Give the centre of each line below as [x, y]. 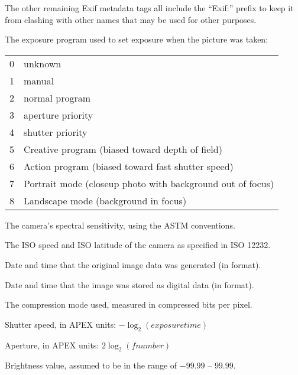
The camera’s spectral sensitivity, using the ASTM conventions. [120, 225]
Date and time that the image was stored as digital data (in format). [129, 284]
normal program [57, 97]
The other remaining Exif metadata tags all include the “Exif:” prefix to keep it [149, 8]
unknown [43, 63]
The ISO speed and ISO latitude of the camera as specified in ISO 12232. [138, 245]
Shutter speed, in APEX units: [61, 324]
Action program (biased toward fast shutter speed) [129, 166]
